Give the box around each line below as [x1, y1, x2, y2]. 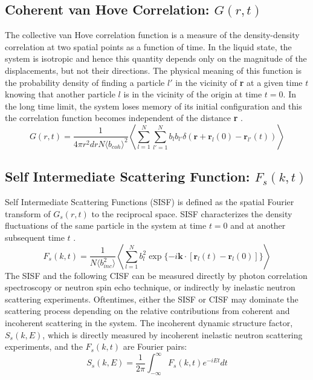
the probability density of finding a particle [5, 76, 165, 88]
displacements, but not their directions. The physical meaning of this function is [5, 64, 302, 76]
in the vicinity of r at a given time [175, 76, 303, 88]
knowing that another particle [5, 88, 115, 100]
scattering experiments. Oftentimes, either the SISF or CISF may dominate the [5, 292, 298, 305]
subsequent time [5, 231, 65, 243]
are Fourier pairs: [123, 340, 187, 353]
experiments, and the [5, 340, 83, 353]
